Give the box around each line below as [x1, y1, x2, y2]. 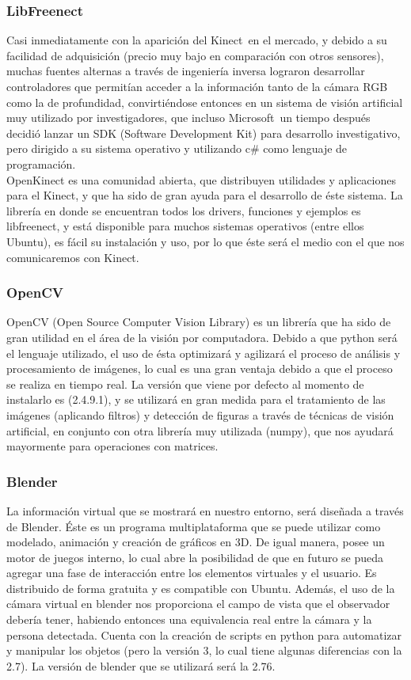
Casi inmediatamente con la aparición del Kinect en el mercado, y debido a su [6, 32, 387, 48]
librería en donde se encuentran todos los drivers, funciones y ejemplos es [6, 202, 361, 218]
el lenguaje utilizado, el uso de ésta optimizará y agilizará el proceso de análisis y [6, 344, 401, 361]
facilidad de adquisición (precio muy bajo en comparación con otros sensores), [6, 47, 384, 63]
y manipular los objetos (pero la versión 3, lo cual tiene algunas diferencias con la [6, 642, 402, 659]
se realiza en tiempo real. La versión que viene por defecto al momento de [6, 375, 364, 392]
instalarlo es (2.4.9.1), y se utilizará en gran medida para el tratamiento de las [6, 391, 386, 408]
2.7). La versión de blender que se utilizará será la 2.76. [6, 657, 276, 674]
